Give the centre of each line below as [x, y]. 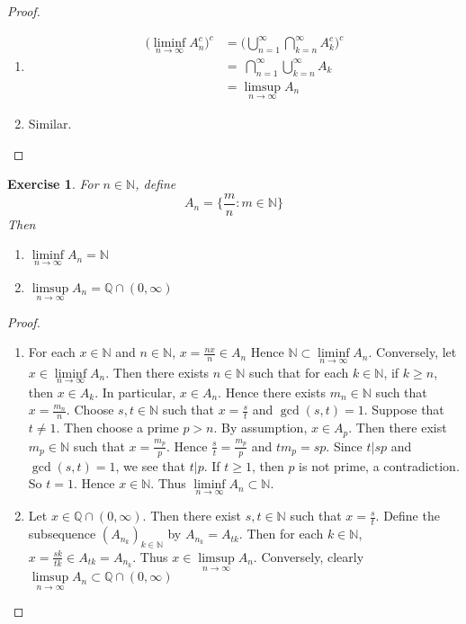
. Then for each [281, 534]
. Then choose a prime [117, 428]
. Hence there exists [272, 392]
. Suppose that [404, 410]
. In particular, [135, 392]
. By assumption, [260, 428]
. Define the [408, 516]
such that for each [299, 372]
